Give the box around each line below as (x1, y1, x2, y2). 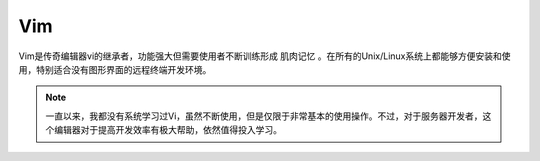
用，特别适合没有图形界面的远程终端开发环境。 (18, 63, 212, 75)
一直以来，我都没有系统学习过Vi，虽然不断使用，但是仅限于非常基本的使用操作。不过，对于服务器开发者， (45, 110, 484, 122)
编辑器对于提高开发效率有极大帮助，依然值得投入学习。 (53, 124, 282, 136)
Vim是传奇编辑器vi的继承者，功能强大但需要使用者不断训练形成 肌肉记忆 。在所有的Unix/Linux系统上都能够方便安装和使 (18, 50, 511, 62)
